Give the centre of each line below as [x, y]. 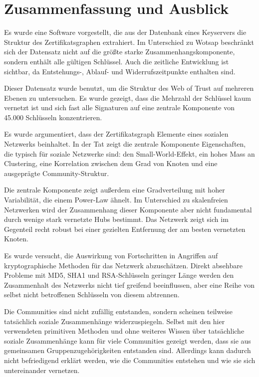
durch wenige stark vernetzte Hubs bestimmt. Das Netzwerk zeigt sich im [116, 219]
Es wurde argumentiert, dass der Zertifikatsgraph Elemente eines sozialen [116, 134]
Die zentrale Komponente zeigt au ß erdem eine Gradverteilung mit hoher [115, 190]
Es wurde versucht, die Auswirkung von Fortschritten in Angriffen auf [111, 255]
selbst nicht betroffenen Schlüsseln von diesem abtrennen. [92, 294]
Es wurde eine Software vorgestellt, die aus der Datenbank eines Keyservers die [125, 32]
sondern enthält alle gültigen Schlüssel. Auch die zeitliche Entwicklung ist [117, 61]
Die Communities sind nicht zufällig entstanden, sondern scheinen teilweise [119, 311]
